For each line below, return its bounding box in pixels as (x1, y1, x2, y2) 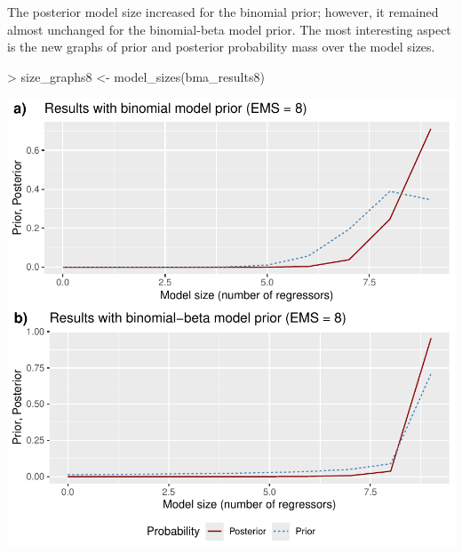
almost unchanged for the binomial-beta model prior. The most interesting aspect (7, 20, 451, 38)
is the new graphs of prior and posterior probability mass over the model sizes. (7, 37, 435, 56)
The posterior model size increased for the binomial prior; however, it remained (7, 3, 439, 20)
